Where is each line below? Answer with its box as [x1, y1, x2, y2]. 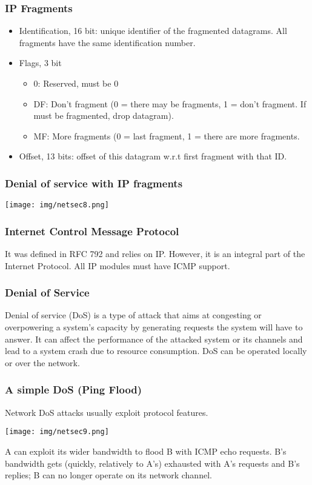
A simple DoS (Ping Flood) [5, 382, 142, 397]
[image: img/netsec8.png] [5, 201, 109, 210]
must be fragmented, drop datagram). [33, 109, 174, 122]
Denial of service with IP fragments [5, 175, 183, 190]
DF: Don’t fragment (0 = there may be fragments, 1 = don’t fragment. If [33, 97, 307, 110]
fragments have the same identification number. [19, 36, 196, 48]
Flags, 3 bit [19, 56, 62, 69]
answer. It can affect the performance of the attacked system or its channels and [5, 332, 303, 345]
